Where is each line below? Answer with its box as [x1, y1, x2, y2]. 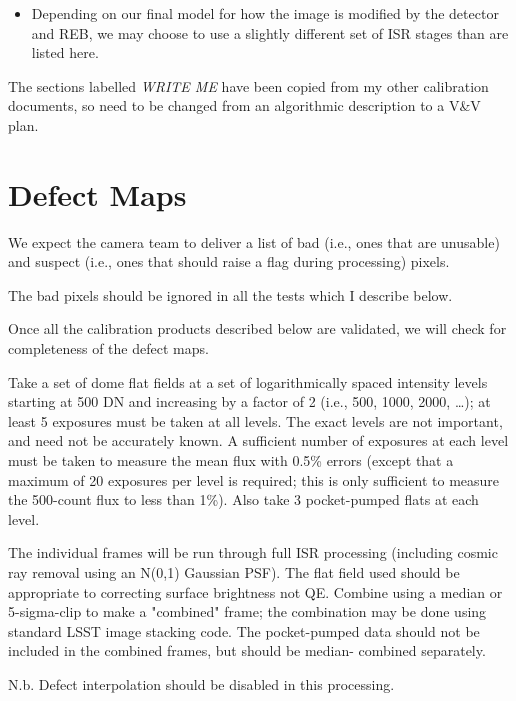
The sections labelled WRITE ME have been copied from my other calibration [8, 75, 489, 96]
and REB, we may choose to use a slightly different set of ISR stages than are [31, 22, 509, 43]
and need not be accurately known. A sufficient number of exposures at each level [8, 430, 509, 451]
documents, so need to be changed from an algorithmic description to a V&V [8, 95, 481, 116]
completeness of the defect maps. [8, 338, 209, 359]
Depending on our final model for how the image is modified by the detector [31, 3, 499, 23]
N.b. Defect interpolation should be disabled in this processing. [8, 673, 395, 694]
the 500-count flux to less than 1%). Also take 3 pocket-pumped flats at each [8, 489, 479, 510]
